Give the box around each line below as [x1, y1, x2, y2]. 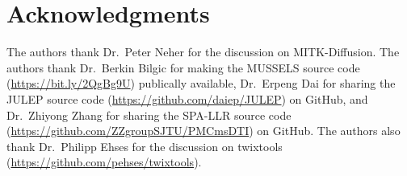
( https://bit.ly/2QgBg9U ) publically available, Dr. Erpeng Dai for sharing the [6, 75, 396, 92]
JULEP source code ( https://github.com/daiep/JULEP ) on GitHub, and [6, 90, 368, 107]
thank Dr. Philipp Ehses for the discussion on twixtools [6, 137, 283, 154]
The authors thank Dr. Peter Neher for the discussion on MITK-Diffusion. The [6, 43, 400, 60]
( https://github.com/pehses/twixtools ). [6, 153, 202, 170]
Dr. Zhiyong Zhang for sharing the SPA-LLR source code [6, 106, 292, 123]
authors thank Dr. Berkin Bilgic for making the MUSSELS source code [6, 59, 360, 76]
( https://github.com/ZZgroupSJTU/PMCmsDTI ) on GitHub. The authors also [6, 122, 401, 139]
